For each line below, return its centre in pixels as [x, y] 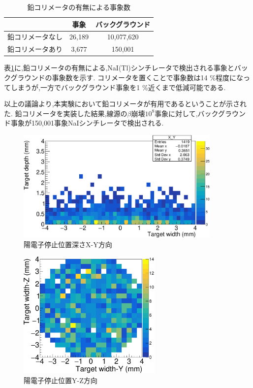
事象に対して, [176, 113]
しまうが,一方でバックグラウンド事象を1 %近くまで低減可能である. [118, 87]
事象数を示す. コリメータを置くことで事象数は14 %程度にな [147, 77]
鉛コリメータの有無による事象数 [79, 7]
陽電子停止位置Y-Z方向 [61, 380]
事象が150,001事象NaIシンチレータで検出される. [87, 123]
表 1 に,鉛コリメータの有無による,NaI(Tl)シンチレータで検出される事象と [119, 68]
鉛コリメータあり [35, 49]
